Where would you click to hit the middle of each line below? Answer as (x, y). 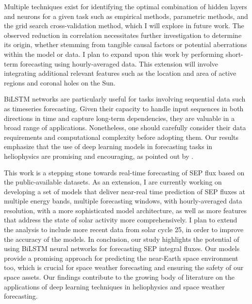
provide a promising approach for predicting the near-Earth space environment (121, 258)
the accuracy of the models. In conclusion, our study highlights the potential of (122, 239)
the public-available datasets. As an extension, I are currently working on (113, 182)
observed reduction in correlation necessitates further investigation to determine (123, 35)
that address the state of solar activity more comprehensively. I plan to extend (121, 220)
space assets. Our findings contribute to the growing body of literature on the (119, 277)
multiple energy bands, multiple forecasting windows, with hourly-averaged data (123, 201)
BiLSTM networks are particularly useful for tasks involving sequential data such (125, 99)
